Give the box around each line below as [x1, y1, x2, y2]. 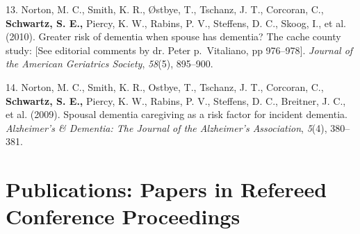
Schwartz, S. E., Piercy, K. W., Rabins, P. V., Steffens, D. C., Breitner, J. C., [6, 93, 346, 108]
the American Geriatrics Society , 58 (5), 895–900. [6, 56, 213, 71]
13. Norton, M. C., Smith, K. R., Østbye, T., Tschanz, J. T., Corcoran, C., [6, 2, 324, 16]
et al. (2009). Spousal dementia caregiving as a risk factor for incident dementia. [6, 107, 347, 122]
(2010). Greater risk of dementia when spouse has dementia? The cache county [6, 29, 341, 44]
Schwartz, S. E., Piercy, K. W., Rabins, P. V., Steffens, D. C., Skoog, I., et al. [6, 15, 346, 30]
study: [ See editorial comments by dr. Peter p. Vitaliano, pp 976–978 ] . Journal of [6, 42, 353, 57]
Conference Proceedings [6, 202, 240, 231]
